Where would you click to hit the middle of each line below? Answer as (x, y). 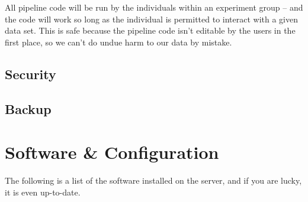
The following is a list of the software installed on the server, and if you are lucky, (153, 180)
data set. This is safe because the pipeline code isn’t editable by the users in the (150, 30)
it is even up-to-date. (43, 192)
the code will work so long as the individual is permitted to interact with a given (152, 19)
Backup (28, 108)
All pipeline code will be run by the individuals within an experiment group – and (154, 7)
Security (31, 74)
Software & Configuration (112, 152)
